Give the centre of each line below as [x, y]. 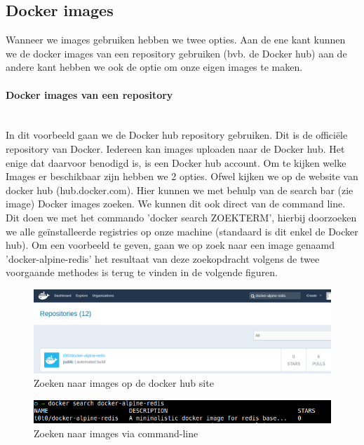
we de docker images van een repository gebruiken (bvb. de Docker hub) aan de [176, 53]
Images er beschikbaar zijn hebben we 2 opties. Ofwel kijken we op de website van [182, 176]
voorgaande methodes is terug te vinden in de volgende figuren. [142, 272]
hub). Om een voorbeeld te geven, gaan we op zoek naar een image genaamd [170, 245]
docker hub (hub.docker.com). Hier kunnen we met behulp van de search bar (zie [180, 190]
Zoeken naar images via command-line [116, 433]
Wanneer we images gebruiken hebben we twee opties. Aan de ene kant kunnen [176, 40]
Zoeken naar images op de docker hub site [124, 383]
